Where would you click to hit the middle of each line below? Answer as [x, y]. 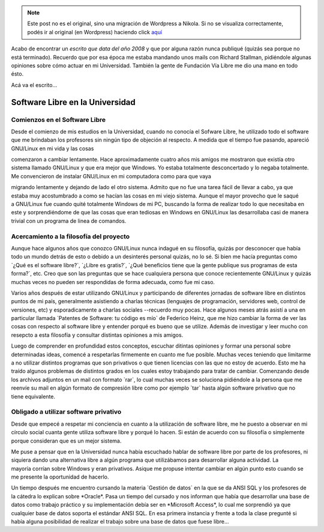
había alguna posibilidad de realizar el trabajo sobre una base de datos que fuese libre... [120, 522]
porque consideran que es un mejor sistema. [66, 441]
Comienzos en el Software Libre [58, 119]
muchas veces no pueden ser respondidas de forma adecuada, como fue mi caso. [113, 282]
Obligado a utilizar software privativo [66, 412]
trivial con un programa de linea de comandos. [69, 221]
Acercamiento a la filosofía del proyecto [70, 236]
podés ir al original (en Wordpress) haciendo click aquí [94, 32]
